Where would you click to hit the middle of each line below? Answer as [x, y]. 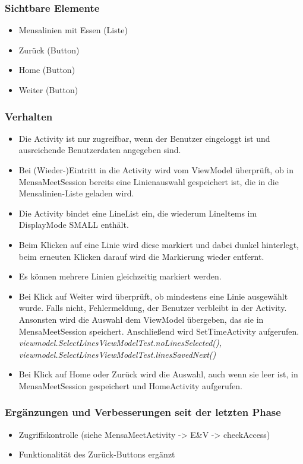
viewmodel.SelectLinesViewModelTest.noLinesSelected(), [120, 343]
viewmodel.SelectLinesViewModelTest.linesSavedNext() [117, 354]
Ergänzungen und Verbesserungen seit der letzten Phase [143, 412]
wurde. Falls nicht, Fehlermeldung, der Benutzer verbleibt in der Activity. [153, 308]
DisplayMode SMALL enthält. [74, 225]
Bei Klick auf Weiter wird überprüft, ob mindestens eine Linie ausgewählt [153, 296]
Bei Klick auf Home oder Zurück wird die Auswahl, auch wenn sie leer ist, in [158, 374]
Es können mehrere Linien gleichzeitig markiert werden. [120, 276]
